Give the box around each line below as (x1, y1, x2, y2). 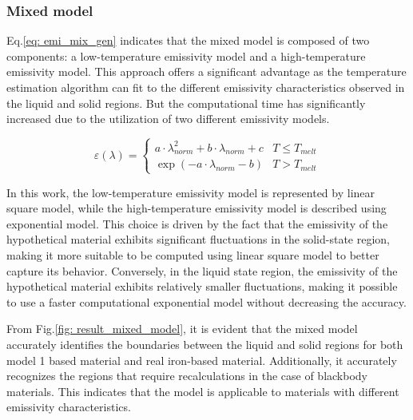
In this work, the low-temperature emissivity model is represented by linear (6, 184, 375, 200)
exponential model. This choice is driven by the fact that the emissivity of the (6, 215, 388, 232)
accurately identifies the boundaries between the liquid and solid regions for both (6, 336, 403, 352)
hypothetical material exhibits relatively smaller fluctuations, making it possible (6, 278, 398, 295)
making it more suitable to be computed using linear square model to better (6, 247, 379, 263)
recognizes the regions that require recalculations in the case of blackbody (6, 367, 367, 384)
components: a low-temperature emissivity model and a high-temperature (6, 47, 366, 64)
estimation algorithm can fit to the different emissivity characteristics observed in (6, 79, 405, 95)
